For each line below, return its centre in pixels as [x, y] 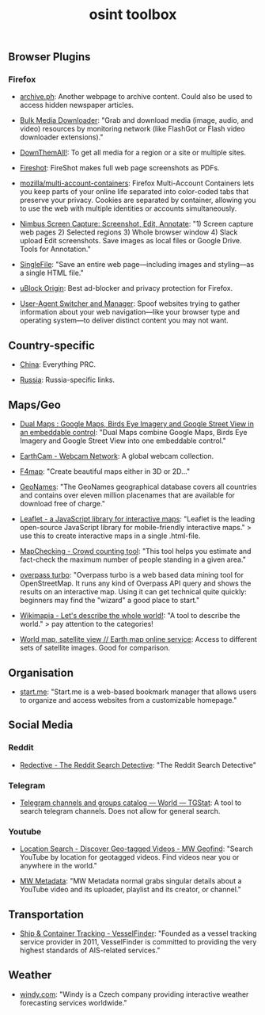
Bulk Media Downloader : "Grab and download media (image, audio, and [136, 120]
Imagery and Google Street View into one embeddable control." [123, 441]
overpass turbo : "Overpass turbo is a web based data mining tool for [131, 575]
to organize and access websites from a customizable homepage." [128, 700]
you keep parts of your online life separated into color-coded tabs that [134, 192]
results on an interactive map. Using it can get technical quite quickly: [133, 592]
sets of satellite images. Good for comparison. [95, 648]
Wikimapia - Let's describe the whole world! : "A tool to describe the [130, 616]
